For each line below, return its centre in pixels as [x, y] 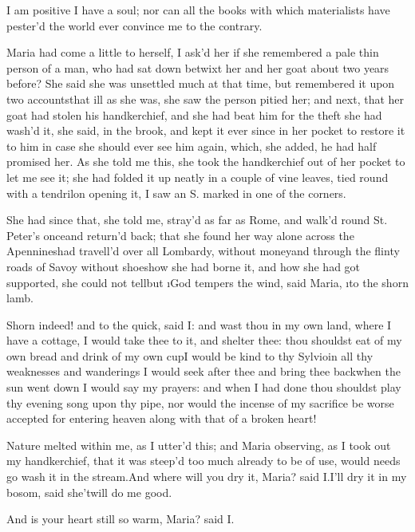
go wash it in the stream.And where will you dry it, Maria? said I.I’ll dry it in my [207, 477]
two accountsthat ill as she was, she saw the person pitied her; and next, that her [206, 99]
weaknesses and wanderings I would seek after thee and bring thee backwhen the [204, 371]
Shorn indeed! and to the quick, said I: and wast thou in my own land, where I [199, 324]
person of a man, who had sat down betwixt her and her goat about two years [198, 67]
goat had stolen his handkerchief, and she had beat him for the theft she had [194, 114]
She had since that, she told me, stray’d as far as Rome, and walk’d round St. [197, 220]
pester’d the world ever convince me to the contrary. [134, 25]
